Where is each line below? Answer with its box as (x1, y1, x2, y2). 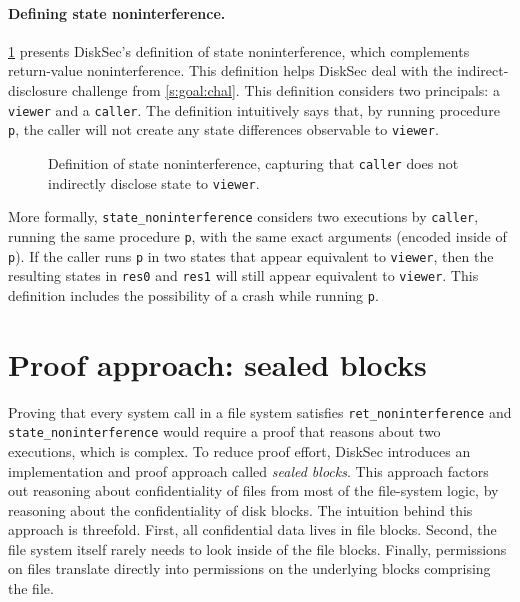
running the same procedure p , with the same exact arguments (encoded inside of (8, 225, 507, 246)
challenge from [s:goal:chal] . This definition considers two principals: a (71, 79, 500, 100)
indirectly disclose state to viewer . (48, 172, 260, 193)
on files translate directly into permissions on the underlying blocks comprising (8, 558, 491, 579)
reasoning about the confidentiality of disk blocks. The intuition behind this (8, 499, 473, 520)
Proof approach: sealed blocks (8, 343, 427, 384)
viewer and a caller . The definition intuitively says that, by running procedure (8, 99, 500, 120)
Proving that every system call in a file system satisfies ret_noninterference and (8, 401, 512, 422)
